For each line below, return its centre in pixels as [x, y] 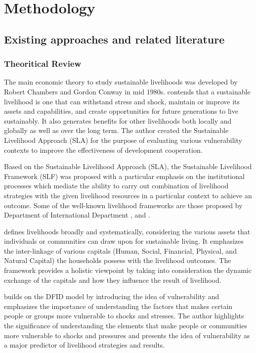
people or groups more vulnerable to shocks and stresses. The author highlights [124, 316]
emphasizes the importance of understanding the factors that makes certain [118, 306]
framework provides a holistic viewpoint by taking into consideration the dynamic [128, 270]
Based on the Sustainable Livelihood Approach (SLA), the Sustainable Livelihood [128, 166]
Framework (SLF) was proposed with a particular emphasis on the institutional [124, 176]
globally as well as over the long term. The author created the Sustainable [116, 130]
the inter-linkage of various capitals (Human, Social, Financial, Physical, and [120, 250]
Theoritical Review [43, 64]
